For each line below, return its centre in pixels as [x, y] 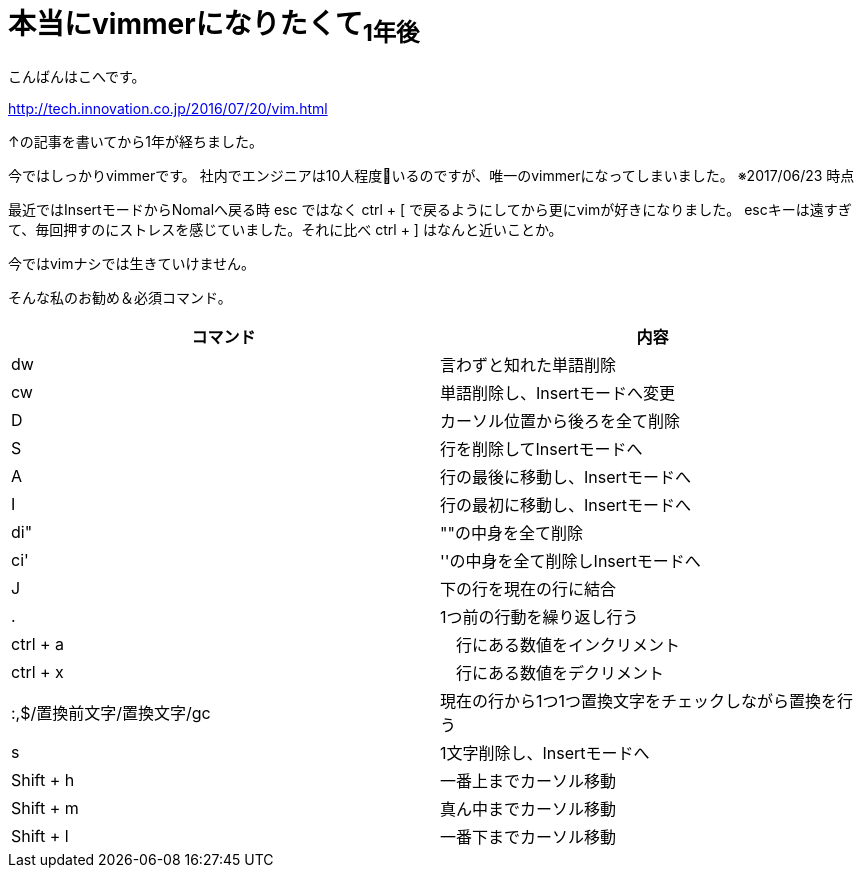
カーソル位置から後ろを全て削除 [560, 421]
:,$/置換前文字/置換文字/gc [111, 713]
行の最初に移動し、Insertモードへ [566, 505]
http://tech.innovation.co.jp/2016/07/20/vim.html [168, 109]
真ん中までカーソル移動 [528, 809]
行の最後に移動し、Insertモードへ [566, 477]
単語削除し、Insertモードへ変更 [558, 393]
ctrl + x [37, 672]
